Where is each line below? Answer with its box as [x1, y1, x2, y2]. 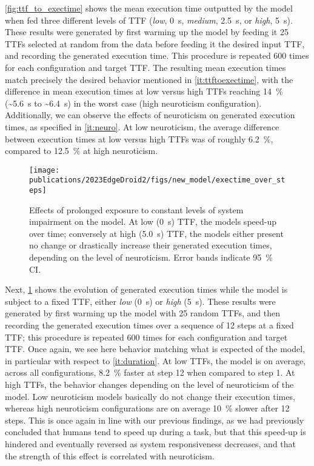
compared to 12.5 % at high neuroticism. [5, 144, 158, 157]
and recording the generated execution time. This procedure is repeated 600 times [5, 49, 309, 62]
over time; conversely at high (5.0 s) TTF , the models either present [29, 227, 284, 239]
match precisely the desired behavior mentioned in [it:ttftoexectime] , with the [5, 73, 293, 85]
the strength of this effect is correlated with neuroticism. [5, 449, 215, 462]
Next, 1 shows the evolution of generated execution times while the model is [5, 283, 288, 296]
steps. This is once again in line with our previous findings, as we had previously [5, 413, 304, 426]
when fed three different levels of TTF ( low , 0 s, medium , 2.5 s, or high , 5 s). [5, 13, 293, 26]
